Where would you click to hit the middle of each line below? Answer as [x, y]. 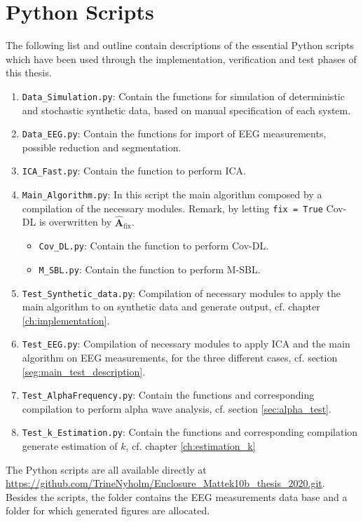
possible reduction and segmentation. [102, 147]
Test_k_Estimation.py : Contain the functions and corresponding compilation [190, 432]
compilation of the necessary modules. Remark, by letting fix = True [172, 208]
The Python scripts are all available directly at [106, 469]
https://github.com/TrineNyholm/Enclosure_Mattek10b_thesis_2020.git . [165, 483]
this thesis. [29, 73]
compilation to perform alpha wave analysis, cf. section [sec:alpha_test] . [177, 408]
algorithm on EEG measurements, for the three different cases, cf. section [180, 357]
